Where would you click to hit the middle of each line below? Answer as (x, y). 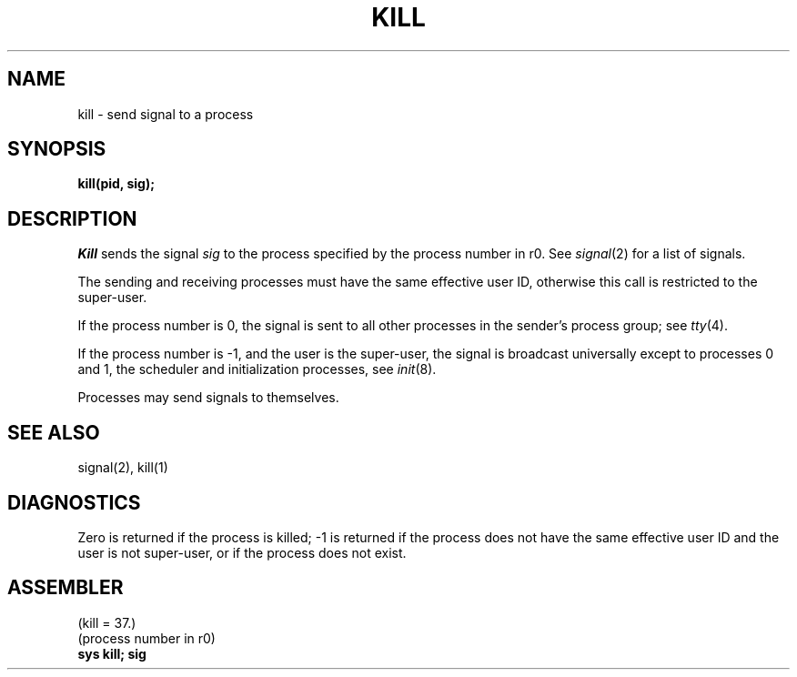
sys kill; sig (112, 653)
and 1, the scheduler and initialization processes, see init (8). (257, 369)
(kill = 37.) (107, 622)
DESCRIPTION (72, 218)
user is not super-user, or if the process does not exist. (242, 552)
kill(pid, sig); (116, 184)
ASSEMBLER (66, 588)
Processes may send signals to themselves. (208, 398)
